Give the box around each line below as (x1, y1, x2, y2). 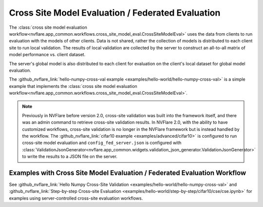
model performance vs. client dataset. (9, 52, 86, 58)
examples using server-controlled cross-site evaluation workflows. (9, 195, 143, 201)
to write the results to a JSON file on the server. (22, 154, 118, 160)
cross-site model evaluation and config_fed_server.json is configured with (22, 140, 182, 146)
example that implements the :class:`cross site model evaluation (9, 83, 137, 89)
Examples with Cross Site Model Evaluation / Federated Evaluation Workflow (9, 169, 246, 177)
